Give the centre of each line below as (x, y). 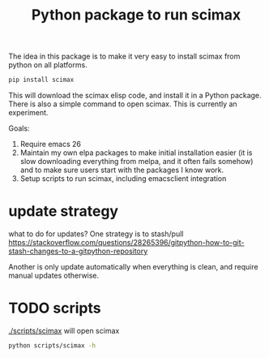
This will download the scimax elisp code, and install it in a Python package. (135, 96)
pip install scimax (41, 80)
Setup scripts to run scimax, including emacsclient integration (123, 179)
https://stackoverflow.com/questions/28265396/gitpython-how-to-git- (126, 242)
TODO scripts (55, 308)
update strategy (64, 211)
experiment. (28, 113)
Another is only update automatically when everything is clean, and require (133, 267)
